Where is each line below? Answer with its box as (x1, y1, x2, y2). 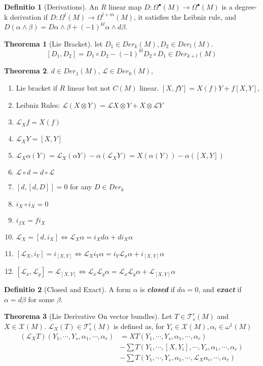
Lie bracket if (16, 82, 57, 93)
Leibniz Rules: (16, 99, 60, 110)
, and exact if (198, 284, 242, 295)
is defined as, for (113, 320, 165, 331)
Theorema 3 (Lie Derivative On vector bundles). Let (4, 311, 172, 321)
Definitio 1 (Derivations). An (4, 2, 99, 12)
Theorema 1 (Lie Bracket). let (4, 38, 103, 49)
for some (28, 294, 55, 304)
